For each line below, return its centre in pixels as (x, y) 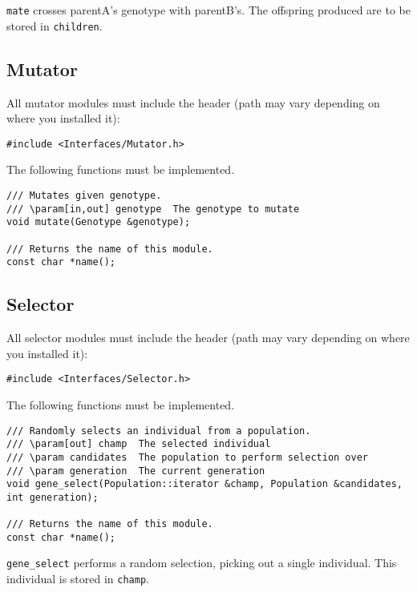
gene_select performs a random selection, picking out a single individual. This (202, 563)
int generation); (53, 497)
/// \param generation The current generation (136, 471)
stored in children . (55, 25)
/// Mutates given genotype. (84, 195)
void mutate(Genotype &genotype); (99, 222)
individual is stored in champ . (78, 579)
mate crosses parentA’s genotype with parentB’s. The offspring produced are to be (208, 10)
